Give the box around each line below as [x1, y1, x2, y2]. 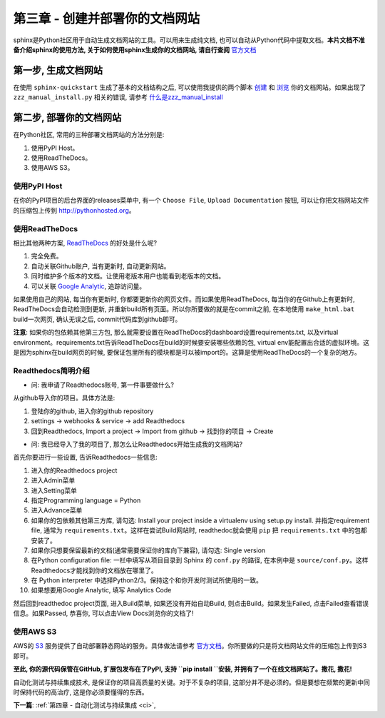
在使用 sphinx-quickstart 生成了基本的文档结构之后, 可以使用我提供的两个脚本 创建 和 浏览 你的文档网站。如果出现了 [13, 83, 366, 91]
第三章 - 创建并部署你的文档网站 [13, 11, 200, 26]
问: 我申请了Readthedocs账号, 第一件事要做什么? [31, 380, 175, 389]
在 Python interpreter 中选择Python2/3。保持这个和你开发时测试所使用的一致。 [31, 576, 263, 585]
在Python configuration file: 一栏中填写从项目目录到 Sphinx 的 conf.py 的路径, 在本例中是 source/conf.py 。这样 [31, 556, 369, 565]
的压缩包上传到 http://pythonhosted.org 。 [13, 206, 135, 214]
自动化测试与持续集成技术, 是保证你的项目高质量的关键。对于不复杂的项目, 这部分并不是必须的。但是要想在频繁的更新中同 [13, 678, 370, 687]
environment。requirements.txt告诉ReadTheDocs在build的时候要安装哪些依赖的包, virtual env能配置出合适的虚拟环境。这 [13, 338, 370, 346]
